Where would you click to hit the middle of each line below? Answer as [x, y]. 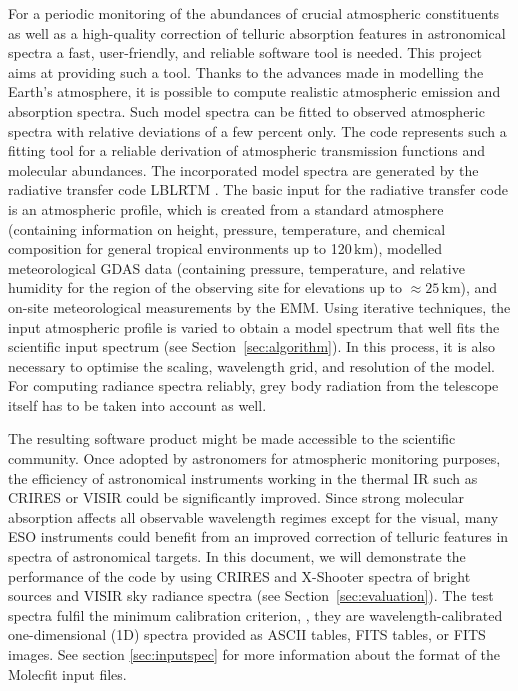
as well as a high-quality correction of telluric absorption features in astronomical [257, 32]
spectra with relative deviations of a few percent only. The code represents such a [257, 130]
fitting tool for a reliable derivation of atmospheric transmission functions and [247, 150]
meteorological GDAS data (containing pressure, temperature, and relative [236, 267]
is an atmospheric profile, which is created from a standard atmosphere [226, 208]
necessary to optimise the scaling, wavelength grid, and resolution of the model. [251, 365]
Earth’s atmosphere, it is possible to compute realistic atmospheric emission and [254, 91]
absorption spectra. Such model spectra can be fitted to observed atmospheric [246, 110]
